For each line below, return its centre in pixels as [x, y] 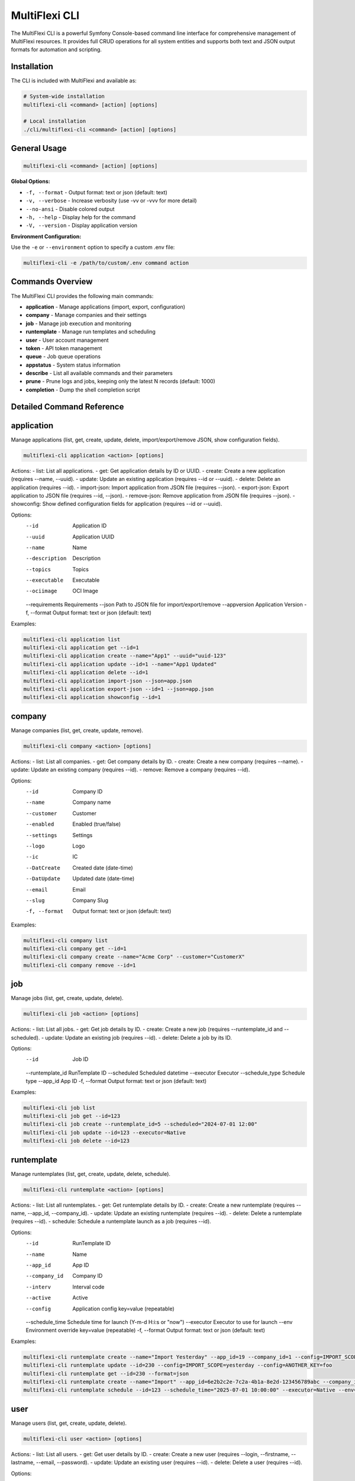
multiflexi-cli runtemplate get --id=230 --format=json [106, 1373]
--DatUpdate [43, 879]
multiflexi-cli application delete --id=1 [86, 673]
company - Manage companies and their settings [86, 315]
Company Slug [91, 900]
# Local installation [55, 121]
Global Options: [30, 181]
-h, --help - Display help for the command [81, 217]
